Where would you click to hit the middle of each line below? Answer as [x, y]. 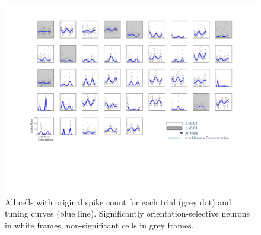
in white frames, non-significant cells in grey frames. [99, 225]
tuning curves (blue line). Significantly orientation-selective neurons [127, 213]
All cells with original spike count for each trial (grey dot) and [118, 201]
